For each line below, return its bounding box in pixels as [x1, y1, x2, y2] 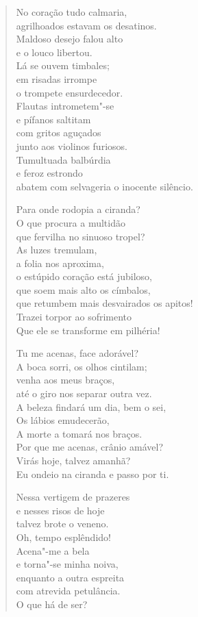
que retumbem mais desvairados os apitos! [16, 296, 193, 310]
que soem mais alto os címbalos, [16, 282, 151, 297]
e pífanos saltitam [16, 112, 91, 126]
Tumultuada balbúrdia [16, 152, 111, 166]
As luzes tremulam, [16, 242, 97, 257]
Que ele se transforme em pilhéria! [16, 323, 160, 337]
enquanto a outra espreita [16, 570, 125, 584]
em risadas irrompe [16, 71, 97, 86]
